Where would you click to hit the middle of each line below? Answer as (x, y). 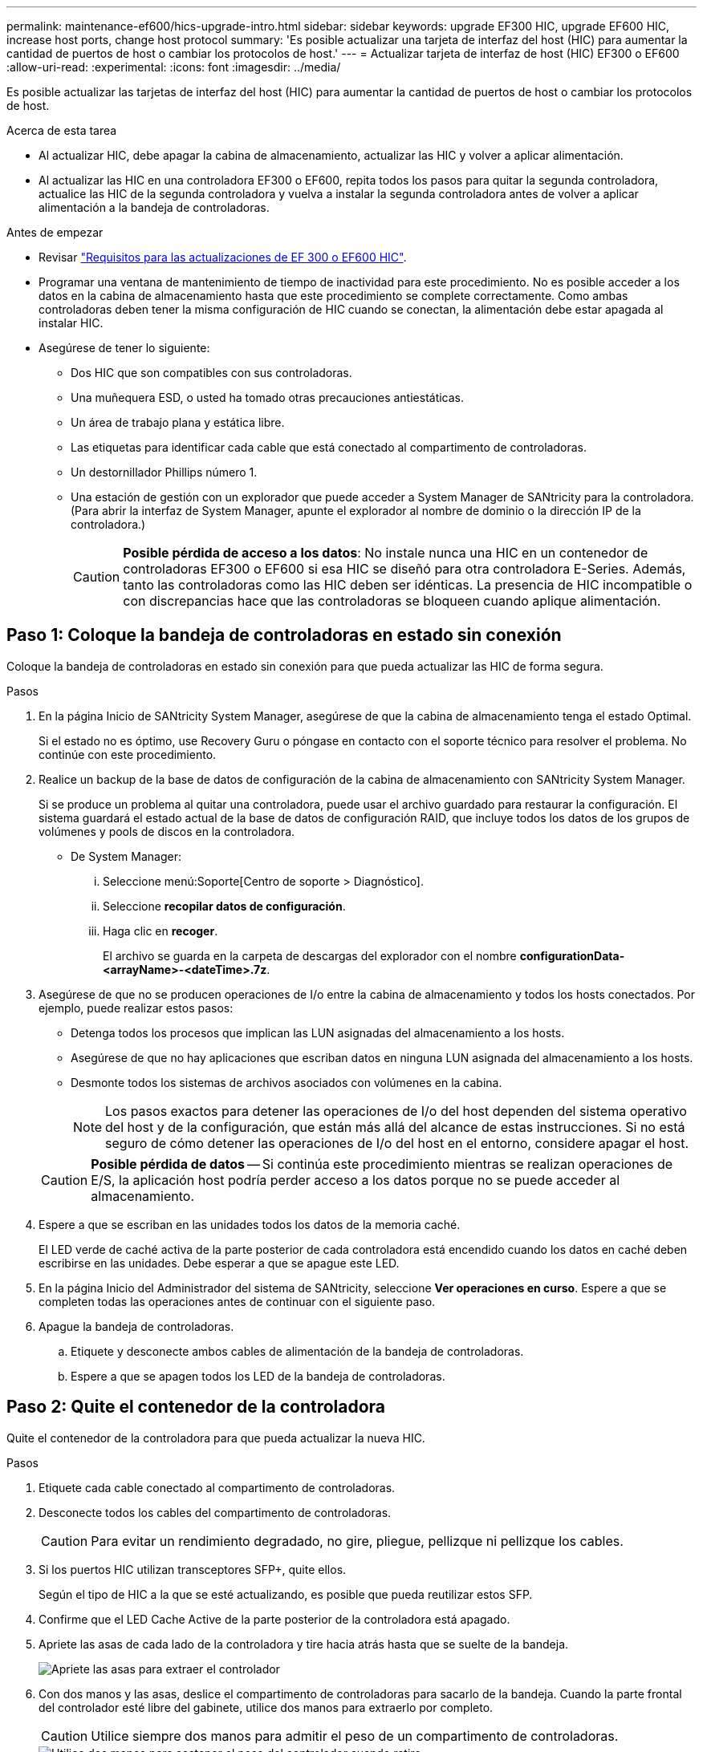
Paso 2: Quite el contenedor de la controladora (196, 1407)
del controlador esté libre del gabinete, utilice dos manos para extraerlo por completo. (266, 1707)
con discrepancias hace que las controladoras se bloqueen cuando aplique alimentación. (392, 601)
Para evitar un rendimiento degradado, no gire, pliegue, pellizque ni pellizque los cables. (357, 1541)
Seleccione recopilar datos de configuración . (224, 906)
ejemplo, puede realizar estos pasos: (136, 1008)
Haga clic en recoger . (161, 931)
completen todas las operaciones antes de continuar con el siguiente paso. (237, 1301)
